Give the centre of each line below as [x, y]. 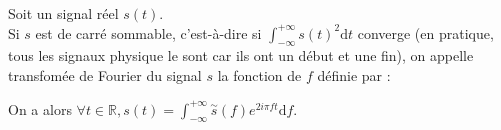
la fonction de [259, 74]
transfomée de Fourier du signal [105, 74]
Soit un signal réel [63, 13]
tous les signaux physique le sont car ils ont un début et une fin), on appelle [241, 55]
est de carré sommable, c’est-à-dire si [148, 32]
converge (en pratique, [425, 32]
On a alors [40, 108]
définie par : [354, 74]
